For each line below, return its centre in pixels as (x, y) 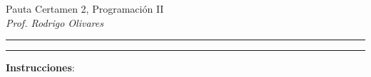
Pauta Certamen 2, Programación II (85, 8)
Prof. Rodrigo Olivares (55, 22)
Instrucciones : (40, 67)
